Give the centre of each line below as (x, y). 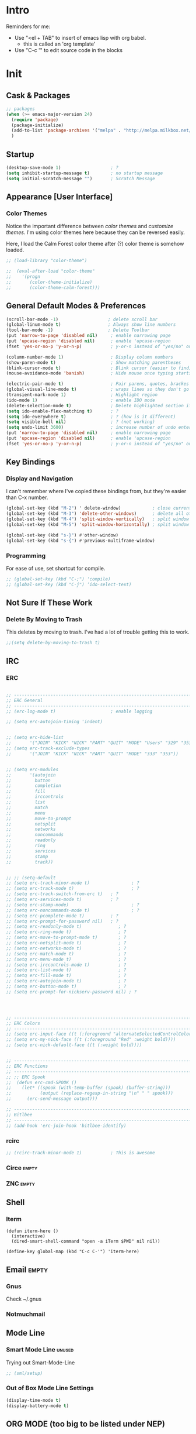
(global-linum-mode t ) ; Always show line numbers (91, 325)
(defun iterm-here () (32, 1231)
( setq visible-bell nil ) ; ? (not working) (81, 422)
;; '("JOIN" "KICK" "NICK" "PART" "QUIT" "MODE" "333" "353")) (92, 754)
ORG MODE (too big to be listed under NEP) (85, 1424)
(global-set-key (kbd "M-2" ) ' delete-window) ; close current (99, 508)
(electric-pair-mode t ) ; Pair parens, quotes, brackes (98, 384)
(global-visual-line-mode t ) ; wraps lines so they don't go (98, 390)
